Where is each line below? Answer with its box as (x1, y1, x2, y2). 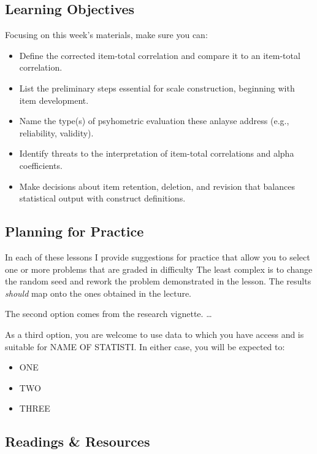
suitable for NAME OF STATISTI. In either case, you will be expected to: (5, 340, 285, 353)
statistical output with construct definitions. (19, 192, 186, 205)
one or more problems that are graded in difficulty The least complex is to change (5, 262, 313, 275)
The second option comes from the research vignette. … (5, 307, 212, 320)
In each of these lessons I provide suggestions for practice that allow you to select (5, 250, 310, 263)
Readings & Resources (5, 432, 150, 451)
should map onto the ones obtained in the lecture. (5, 286, 192, 299)
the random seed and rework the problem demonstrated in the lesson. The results (5, 275, 311, 288)
